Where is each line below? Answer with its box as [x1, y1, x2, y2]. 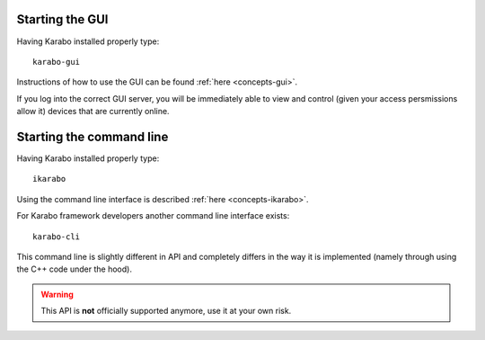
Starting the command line [16, 129, 169, 144]
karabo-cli [32, 231, 81, 242]
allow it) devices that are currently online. [16, 106, 170, 117]
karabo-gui [32, 57, 81, 67]
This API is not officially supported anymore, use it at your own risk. [40, 306, 292, 317]
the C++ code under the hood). [16, 264, 132, 274]
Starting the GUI [16, 12, 109, 27]
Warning [40, 289, 74, 300]
